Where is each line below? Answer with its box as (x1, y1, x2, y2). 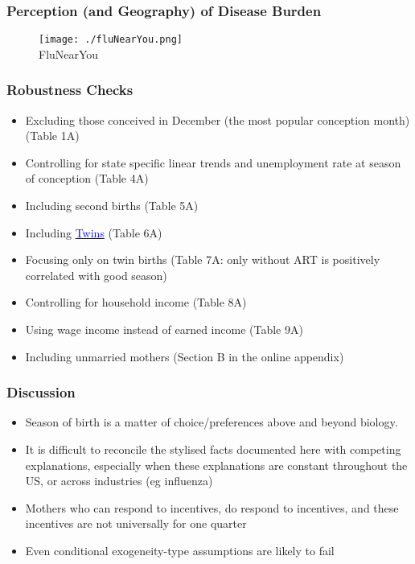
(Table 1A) (25, 127, 80, 144)
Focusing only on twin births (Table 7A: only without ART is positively (25, 251, 380, 268)
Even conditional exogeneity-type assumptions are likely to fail (25, 542, 335, 558)
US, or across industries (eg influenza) (25, 472, 213, 489)
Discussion (6, 382, 76, 402)
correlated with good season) (25, 266, 167, 283)
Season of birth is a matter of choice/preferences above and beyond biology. (25, 414, 398, 430)
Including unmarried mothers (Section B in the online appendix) (25, 348, 344, 364)
